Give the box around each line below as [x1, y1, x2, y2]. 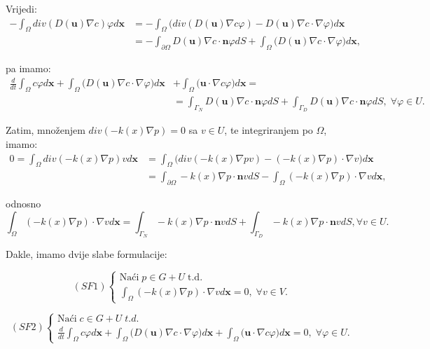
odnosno [6, 196, 41, 211]
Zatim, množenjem [6, 123, 85, 137]
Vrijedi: [6, 1, 37, 15]
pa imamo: [6, 61, 51, 76]
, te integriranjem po [224, 123, 313, 137]
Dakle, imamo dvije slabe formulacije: [6, 247, 167, 261]
